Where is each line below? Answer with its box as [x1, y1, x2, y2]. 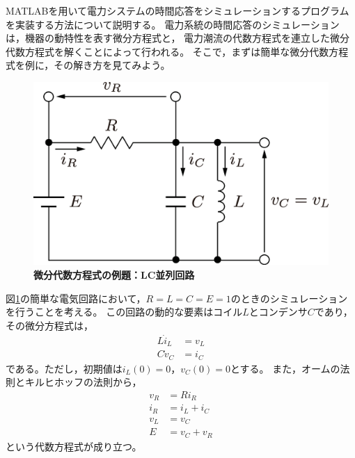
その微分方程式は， [6, 318, 93, 332]
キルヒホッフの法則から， [24, 375, 142, 389]
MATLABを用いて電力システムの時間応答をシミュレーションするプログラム [6, 3, 349, 17]
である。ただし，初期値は [6, 361, 123, 375]
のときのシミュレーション [230, 291, 348, 305]
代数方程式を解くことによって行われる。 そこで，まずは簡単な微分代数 [6, 44, 329, 58]
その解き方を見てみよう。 [54, 58, 171, 72]
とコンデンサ [248, 304, 308, 319]
